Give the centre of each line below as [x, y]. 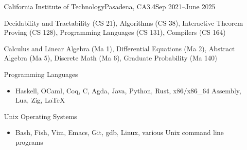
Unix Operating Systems [41, 116]
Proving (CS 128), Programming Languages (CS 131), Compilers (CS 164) [115, 32]
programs [29, 142]
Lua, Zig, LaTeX [40, 100]
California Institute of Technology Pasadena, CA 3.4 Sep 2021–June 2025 [110, 6]
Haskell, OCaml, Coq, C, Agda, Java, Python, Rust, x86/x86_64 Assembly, [128, 90]
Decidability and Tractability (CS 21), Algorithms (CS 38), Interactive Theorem [123, 22]
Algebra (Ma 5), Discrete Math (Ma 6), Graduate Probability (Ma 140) [111, 58]
